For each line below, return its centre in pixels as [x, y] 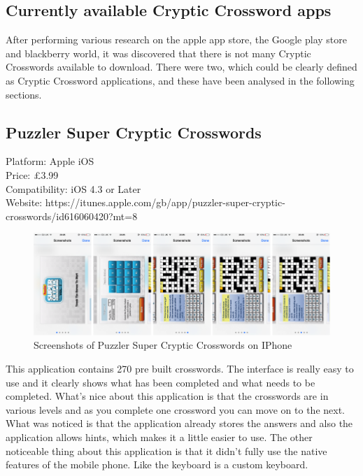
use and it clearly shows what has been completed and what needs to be [161, 382]
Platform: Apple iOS [50, 161]
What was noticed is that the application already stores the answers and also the [179, 423]
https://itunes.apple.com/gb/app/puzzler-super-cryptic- [165, 202]
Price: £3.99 [32, 174]
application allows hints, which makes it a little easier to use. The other [159, 437]
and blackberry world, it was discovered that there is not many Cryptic [158, 53]
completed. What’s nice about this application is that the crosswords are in [167, 396]
